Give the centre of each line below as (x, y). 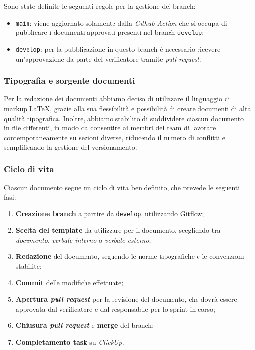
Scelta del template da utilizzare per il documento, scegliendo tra (118, 230)
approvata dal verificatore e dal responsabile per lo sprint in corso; (115, 308)
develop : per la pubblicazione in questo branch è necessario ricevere (118, 48)
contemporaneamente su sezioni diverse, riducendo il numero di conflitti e (114, 137)
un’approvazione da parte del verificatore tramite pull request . (108, 58)
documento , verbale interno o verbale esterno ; (83, 239)
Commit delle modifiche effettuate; (70, 282)
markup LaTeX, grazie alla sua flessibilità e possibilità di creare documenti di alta (127, 108)
